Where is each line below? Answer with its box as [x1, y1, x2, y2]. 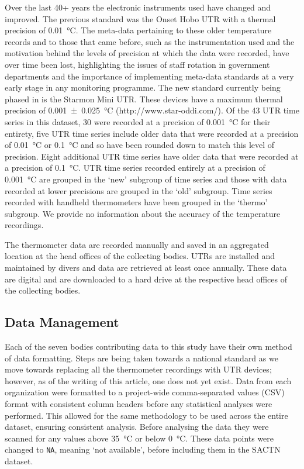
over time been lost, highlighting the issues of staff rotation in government [5, 58, 270, 70]
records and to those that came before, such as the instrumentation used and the [5, 35, 295, 47]
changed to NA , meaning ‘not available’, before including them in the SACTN [5, 443, 281, 456]
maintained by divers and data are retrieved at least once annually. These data [5, 261, 287, 274]
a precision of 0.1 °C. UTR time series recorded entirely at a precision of [5, 161, 265, 174]
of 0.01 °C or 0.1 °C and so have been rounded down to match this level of [5, 139, 275, 151]
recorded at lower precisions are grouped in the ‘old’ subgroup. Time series [5, 184, 272, 196]
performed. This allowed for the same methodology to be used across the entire [5, 409, 288, 421]
